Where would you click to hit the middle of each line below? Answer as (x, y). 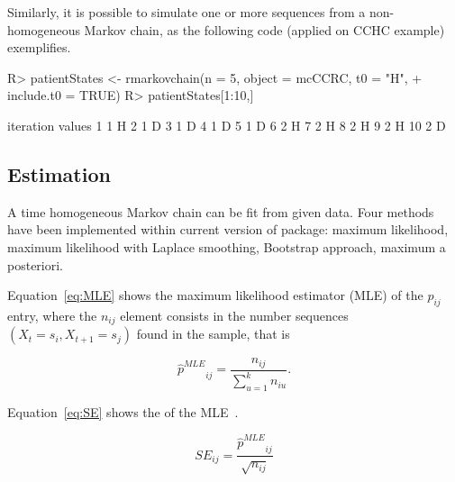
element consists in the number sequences (234, 315)
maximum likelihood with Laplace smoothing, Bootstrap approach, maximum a (227, 246)
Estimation (59, 173)
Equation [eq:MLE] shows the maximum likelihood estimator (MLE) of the (215, 295)
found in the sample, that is (213, 334)
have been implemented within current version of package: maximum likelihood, (228, 229)
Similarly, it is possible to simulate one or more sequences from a (187, 12)
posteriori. (36, 264)
